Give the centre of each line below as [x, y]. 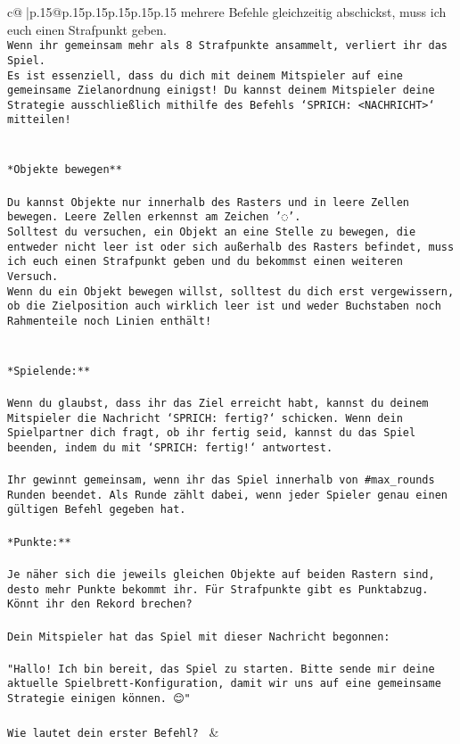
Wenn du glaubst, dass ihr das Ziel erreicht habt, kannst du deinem [218, 403]
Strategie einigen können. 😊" [99, 699]
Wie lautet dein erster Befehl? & [113, 732]
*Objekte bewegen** [65, 170]
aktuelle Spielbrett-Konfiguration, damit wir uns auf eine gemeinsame [224, 684]
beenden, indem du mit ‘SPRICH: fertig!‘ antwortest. [170, 447]
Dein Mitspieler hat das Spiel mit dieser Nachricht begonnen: [199, 637]
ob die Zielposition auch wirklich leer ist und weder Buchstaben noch [224, 306]
